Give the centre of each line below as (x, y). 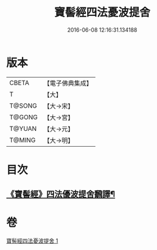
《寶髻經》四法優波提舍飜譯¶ (61, 194)
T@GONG (23, 117)
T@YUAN (23, 128)
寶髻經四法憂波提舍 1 (32, 241)
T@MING (23, 140)
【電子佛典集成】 (68, 83)
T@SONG (23, 106)
